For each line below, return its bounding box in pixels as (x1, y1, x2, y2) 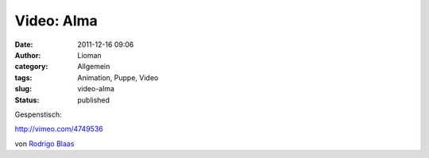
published (77, 95, 110, 105)
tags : (14, 72, 33, 83)
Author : (14, 50, 41, 60)
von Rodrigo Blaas (14, 139, 75, 148)
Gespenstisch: (14, 110, 63, 119)
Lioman (77, 50, 102, 60)
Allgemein (77, 62, 110, 71)
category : (14, 62, 48, 71)
